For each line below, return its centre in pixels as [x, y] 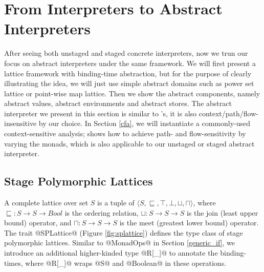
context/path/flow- [228, 113]
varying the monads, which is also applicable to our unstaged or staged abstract [129, 143]
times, [14, 263]
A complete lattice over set [46, 203]
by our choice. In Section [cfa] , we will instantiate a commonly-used [145, 123]
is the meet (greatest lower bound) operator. [189, 223]
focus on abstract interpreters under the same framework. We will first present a [130, 63]
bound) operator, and [38, 223]
